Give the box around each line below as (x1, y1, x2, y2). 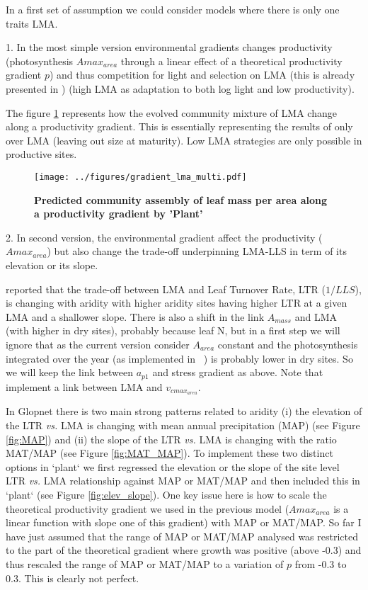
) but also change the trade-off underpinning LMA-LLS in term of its (47, 244, 347, 259)
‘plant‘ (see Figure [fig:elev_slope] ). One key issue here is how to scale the (6, 487, 327, 501)
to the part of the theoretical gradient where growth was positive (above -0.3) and (6, 543, 362, 557)
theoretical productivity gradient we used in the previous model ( (6, 501, 289, 516)
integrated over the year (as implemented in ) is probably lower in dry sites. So (6, 351, 353, 365)
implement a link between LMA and (6, 379, 163, 394)
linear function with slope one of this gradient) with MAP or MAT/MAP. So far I (6, 515, 362, 530)
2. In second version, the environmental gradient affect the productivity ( (6, 229, 323, 244)
